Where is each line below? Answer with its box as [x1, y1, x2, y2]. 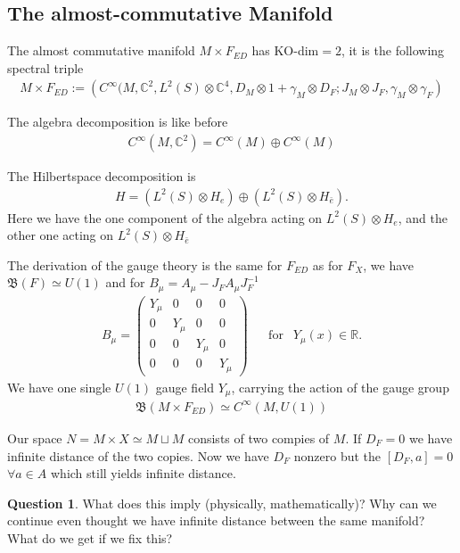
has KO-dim [251, 41, 319, 60]
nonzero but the [293, 446, 382, 465]
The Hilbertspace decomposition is [7, 167, 196, 186]
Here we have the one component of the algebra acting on [7, 208, 323, 227]
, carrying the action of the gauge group [231, 377, 449, 396]
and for [105, 273, 145, 292]
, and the [398, 208, 448, 227]
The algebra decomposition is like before [7, 112, 228, 131]
